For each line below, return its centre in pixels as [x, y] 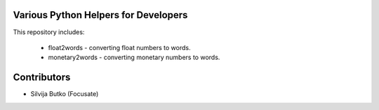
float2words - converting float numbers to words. [119, 47]
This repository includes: [49, 32]
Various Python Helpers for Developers [100, 15]
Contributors [42, 78]
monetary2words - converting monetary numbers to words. [134, 57]
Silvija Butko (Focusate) [65, 94]
